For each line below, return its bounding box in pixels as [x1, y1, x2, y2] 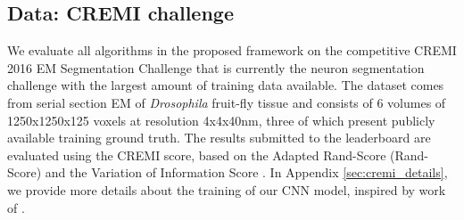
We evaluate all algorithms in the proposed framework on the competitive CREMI [7, 41, 457, 60]
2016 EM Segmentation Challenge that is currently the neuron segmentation [7, 58, 425, 77]
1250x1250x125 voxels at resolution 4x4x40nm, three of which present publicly [7, 110, 435, 129]
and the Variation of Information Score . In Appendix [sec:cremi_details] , [45, 163, 448, 182]
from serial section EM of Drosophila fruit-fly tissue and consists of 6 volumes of [7, 93, 446, 111]
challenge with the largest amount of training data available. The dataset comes [7, 76, 444, 94]
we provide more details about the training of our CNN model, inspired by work [7, 180, 446, 199]
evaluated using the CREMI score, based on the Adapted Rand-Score [7, 145, 386, 164]
